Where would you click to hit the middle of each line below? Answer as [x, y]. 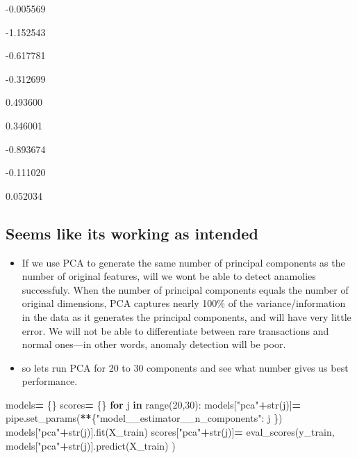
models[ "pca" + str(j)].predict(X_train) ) [91, 445]
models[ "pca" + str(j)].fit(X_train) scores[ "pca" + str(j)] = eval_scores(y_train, [170, 432]
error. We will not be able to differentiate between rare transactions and [175, 330]
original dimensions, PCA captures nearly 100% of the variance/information [184, 303]
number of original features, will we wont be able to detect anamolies [169, 276]
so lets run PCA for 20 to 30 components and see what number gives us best [185, 367]
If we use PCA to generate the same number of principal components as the [183, 262]
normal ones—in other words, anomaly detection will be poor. [154, 344]
